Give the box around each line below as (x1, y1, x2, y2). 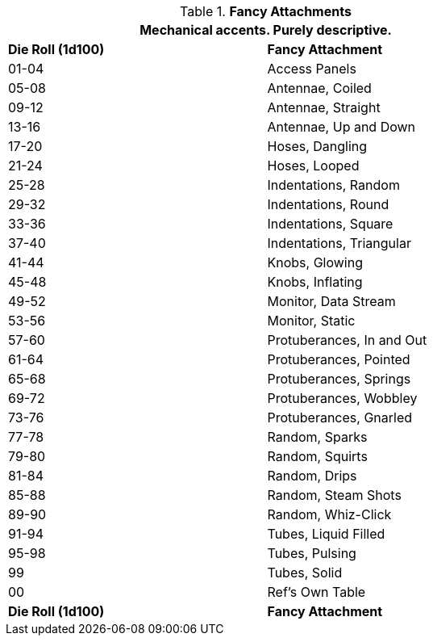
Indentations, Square (267, 216, 393, 232)
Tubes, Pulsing (267, 545, 356, 561)
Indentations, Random (267, 177, 400, 193)
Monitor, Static (267, 313, 356, 329)
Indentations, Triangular (267, 235, 411, 251)
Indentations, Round (267, 196, 389, 212)
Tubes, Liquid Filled (267, 526, 385, 542)
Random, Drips (267, 468, 357, 484)
